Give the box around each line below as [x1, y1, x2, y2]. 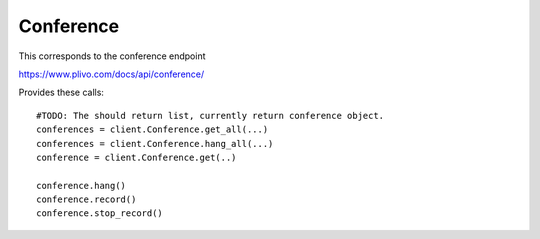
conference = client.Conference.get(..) [36, 151, 237, 163]
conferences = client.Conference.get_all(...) [36, 124, 269, 135]
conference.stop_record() [36, 208, 164, 219]
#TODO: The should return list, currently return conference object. [36, 110, 385, 121]
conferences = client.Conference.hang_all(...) [36, 138, 274, 149]
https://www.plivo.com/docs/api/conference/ [18, 68, 205, 80]
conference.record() [36, 194, 137, 205]
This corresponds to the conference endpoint [18, 50, 206, 62]
